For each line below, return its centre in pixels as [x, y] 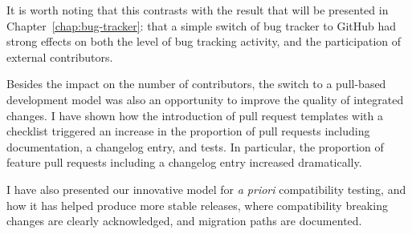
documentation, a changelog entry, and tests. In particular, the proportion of [195, 146]
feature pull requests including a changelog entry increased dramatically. [184, 162]
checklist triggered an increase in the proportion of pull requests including [188, 131]
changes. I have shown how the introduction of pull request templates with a [195, 115]
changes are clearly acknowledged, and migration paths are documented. [184, 221]
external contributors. [60, 56]
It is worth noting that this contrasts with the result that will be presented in [198, 10]
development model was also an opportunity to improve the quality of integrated [205, 99]
